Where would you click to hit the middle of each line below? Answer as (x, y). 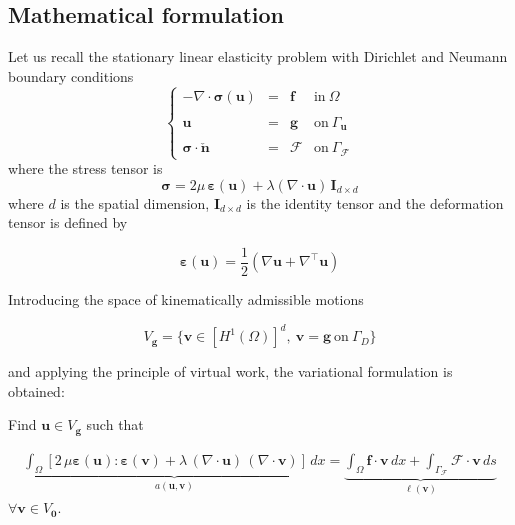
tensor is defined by (68, 222)
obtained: (36, 390)
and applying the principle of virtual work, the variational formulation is (230, 371)
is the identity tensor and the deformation (375, 202)
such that (115, 424)
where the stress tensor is (85, 168)
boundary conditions (71, 75)
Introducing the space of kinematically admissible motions (186, 299)
